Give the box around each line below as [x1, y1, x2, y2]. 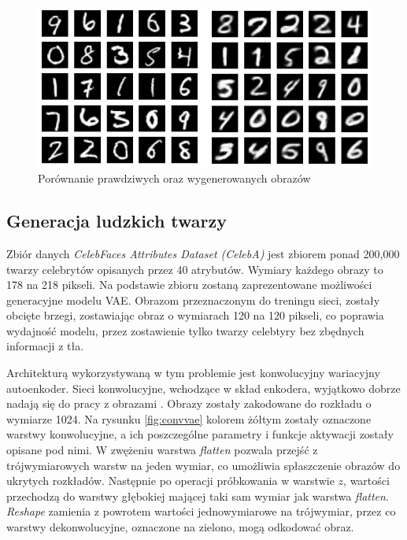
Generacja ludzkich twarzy [6, 209, 228, 233]
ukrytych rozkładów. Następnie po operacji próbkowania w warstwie [6, 472, 335, 489]
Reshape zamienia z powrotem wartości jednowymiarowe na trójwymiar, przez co [6, 503, 396, 520]
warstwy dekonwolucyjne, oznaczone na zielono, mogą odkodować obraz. [6, 519, 354, 534]
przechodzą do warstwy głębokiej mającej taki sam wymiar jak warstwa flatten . [6, 487, 389, 504]
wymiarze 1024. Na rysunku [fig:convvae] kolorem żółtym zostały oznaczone [6, 410, 372, 427]
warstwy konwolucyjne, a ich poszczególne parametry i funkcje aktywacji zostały [6, 426, 394, 442]
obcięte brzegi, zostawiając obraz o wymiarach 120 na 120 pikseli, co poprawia [6, 307, 384, 324]
